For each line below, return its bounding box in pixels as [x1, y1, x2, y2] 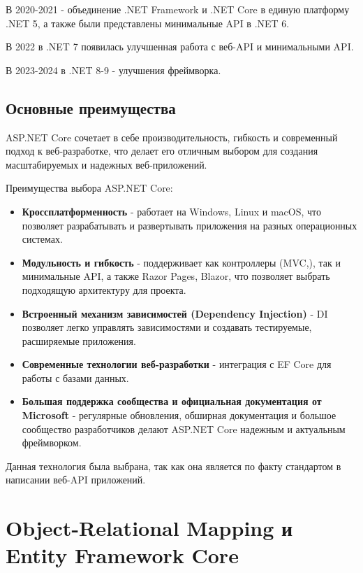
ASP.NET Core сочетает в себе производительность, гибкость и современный [6, 129, 338, 144]
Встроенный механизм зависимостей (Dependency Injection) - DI [22, 306, 328, 320]
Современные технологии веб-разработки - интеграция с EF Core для [22, 357, 332, 372]
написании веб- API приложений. [6, 472, 146, 487]
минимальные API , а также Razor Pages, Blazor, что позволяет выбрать [22, 269, 330, 283]
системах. [22, 232, 63, 246]
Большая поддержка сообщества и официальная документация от [22, 394, 322, 409]
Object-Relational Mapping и [6, 514, 293, 542]
